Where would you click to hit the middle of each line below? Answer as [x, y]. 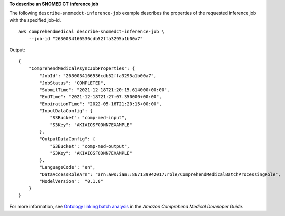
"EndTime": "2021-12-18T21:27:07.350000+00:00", [101, 97]
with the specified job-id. [35, 20]
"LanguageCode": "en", [67, 167]
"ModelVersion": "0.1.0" [71, 181]
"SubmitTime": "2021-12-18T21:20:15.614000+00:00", [104, 90]
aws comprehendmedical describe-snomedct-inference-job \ [91, 32]
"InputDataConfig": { [66, 111]
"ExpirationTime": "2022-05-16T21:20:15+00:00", [101, 104]
